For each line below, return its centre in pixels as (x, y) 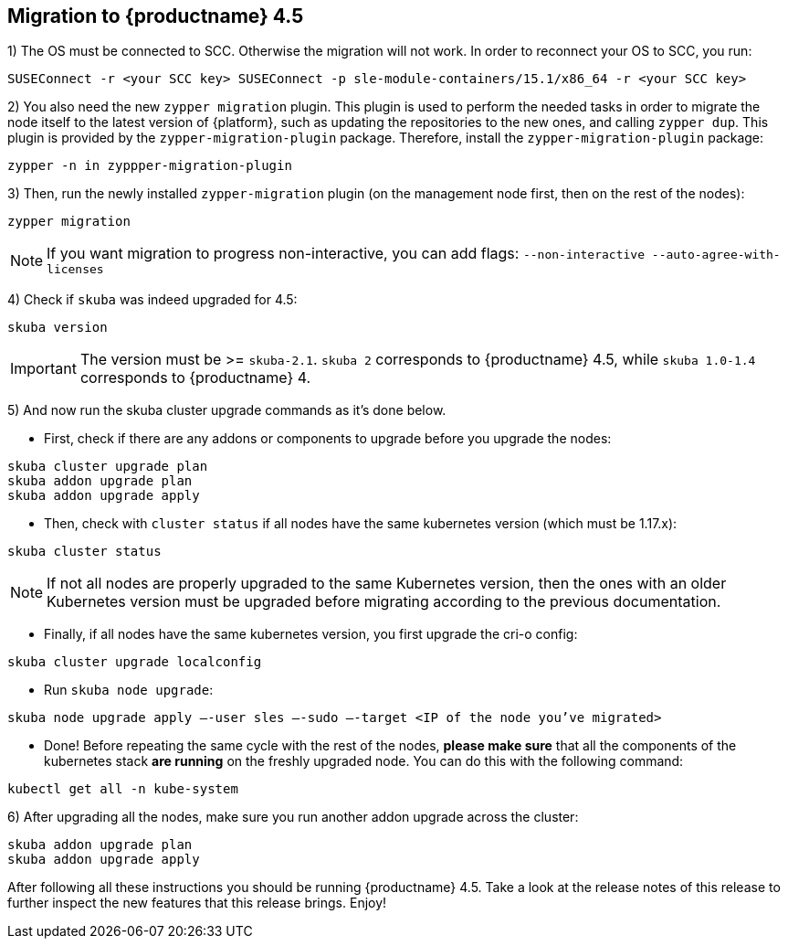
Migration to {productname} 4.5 (156, 16)
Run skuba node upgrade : (129, 690)
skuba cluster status (84, 552)
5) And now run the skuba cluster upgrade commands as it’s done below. (227, 410)
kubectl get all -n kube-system (123, 789)
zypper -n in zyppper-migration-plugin (150, 166)
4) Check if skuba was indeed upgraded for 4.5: (152, 300)
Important (43, 369)
